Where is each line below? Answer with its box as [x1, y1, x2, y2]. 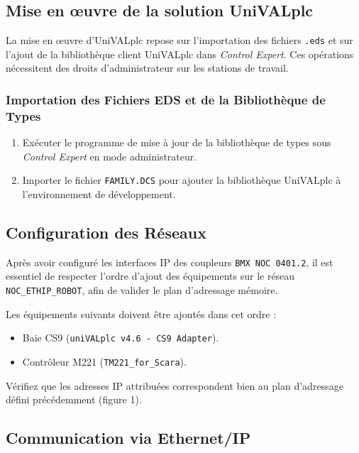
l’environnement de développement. [22, 187, 176, 202]
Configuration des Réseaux [6, 222, 206, 244]
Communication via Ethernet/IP [6, 427, 251, 449]
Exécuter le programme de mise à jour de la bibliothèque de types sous [22, 135, 331, 150]
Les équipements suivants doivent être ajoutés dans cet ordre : [6, 306, 277, 321]
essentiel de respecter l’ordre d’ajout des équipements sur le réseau [6, 268, 295, 283]
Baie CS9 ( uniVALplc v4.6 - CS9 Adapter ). [22, 330, 219, 345]
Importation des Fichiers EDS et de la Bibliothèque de [6, 90, 326, 108]
